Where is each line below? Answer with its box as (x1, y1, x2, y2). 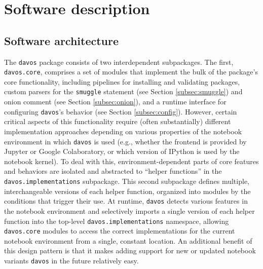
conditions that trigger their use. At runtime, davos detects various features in (4, 196, 248, 206)
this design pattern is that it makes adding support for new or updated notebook (4, 245, 256, 256)
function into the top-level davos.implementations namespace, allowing (4, 215, 229, 226)
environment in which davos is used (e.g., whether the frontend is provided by (4, 136, 247, 146)
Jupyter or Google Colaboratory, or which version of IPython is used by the (4, 146, 240, 157)
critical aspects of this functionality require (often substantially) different (4, 116, 231, 127)
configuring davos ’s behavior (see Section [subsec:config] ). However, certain (4, 106, 237, 117)
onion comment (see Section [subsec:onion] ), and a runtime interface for (4, 96, 227, 107)
